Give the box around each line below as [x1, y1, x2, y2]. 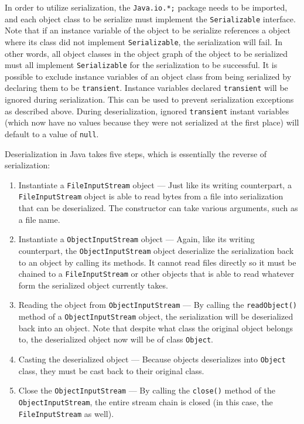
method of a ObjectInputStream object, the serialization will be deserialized [18, 310, 293, 323]
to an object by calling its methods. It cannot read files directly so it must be [18, 256, 296, 268]
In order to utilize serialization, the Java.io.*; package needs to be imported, [5, 1, 288, 13]
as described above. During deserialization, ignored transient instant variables [5, 104, 289, 117]
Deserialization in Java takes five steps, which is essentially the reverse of [5, 147, 267, 160]
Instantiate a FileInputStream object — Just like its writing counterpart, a [18, 178, 292, 191]
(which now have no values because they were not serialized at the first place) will [5, 116, 299, 128]
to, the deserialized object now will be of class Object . [18, 333, 213, 345]
